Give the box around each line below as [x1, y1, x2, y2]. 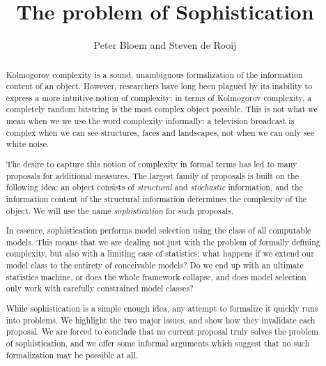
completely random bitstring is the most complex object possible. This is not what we [6, 103, 318, 115]
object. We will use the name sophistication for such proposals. [6, 204, 233, 216]
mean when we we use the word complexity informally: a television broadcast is [6, 115, 295, 127]
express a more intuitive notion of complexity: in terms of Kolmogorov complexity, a [6, 91, 312, 103]
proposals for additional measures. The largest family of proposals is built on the [6, 169, 299, 181]
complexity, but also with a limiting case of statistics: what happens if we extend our [6, 247, 314, 259]
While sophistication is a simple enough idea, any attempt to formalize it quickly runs [6, 303, 318, 314]
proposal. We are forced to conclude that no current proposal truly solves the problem [6, 326, 318, 337]
